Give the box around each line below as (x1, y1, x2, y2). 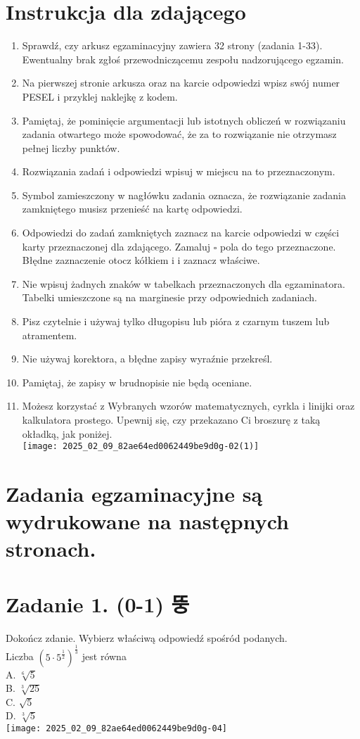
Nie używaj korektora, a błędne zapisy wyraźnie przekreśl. (22, 351, 273, 366)
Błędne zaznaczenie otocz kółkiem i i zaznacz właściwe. (22, 253, 260, 267)
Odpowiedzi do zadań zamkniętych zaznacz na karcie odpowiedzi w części (22, 225, 340, 240)
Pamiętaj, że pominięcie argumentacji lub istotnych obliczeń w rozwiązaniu (22, 113, 346, 127)
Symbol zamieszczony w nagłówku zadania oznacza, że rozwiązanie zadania (22, 187, 346, 202)
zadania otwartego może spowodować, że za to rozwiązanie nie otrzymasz (22, 127, 337, 141)
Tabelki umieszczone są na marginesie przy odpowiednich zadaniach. (22, 290, 317, 305)
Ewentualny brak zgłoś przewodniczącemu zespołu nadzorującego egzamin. (22, 51, 344, 66)
